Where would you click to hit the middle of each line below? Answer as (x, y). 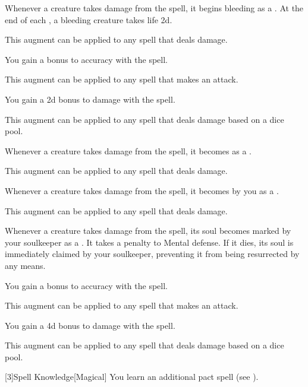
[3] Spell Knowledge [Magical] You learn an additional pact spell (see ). (132, 377)
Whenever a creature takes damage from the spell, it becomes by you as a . (142, 190)
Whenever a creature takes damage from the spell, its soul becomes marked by (148, 231)
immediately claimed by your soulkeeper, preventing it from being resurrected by (152, 254)
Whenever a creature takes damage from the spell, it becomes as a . (128, 150)
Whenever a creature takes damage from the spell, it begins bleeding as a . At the (154, 8)
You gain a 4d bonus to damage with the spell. (90, 325)
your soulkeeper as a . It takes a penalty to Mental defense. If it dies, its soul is (149, 242)
